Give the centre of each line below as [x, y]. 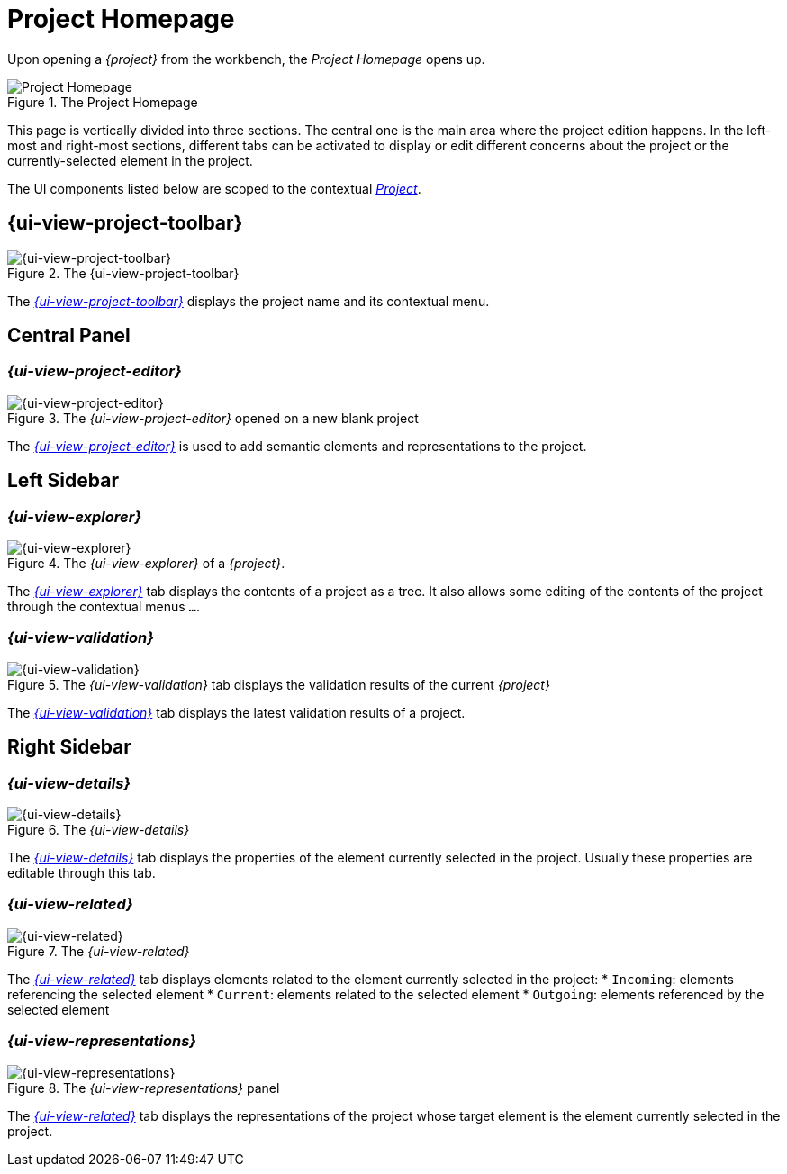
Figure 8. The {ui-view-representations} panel [144, 1088]
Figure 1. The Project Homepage [103, 102]
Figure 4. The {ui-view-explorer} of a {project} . [146, 564]
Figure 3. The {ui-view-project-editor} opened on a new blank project [213, 418]
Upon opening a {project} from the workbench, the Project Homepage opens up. [246, 59]
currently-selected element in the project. [130, 160]
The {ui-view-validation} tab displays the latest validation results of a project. [236, 712]
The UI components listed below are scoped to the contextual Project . [214, 188]
